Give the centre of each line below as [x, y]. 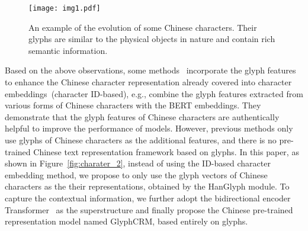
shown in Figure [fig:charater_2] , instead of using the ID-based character [138, 163]
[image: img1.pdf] [65, 8]
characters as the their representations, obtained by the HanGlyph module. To [147, 186]
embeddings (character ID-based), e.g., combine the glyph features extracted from [154, 93]
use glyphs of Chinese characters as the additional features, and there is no [141, 140]
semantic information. [68, 50]
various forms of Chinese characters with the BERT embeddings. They [133, 105]
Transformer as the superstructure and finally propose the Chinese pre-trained [149, 209]
